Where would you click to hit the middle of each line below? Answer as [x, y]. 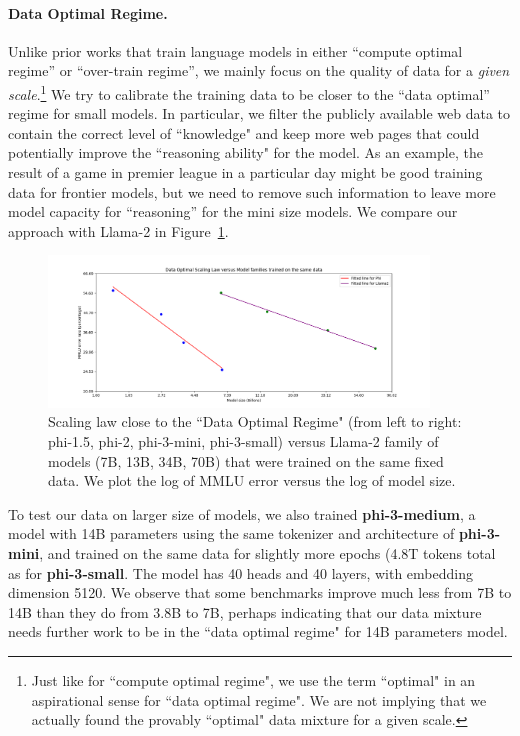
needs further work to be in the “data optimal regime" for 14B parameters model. [258, 631]
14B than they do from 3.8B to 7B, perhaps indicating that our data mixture [245, 611]
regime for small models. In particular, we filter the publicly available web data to [259, 113]
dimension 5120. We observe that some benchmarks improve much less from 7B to [260, 592]
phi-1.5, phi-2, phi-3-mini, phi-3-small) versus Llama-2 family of [243, 440]
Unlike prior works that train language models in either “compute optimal [235, 50]
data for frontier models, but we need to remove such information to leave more [252, 191]
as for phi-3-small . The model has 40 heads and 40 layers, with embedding [240, 572]
